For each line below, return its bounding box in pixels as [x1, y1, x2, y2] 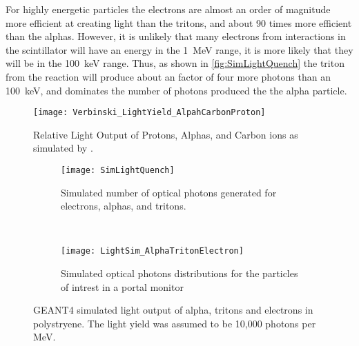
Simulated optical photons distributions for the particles [61, 266, 298, 281]
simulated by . [33, 141, 93, 155]
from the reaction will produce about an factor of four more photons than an [6, 69, 331, 83]
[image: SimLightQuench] [61, 165, 175, 175]
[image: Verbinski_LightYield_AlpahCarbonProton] [33, 108, 266, 118]
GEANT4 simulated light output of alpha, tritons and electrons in [33, 303, 313, 317]
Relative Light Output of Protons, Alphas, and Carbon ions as [33, 127, 298, 141]
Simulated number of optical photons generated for [61, 185, 277, 199]
